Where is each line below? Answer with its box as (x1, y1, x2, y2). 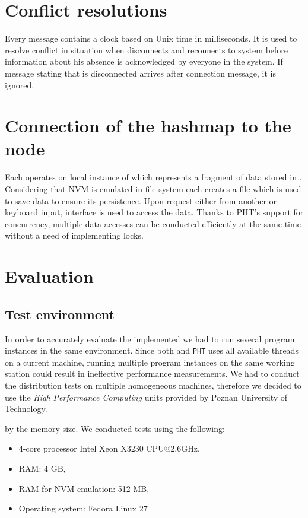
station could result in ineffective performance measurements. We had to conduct (5, 367, 300, 380)
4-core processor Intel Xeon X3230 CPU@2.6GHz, (18, 442, 200, 455)
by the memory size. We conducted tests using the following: (5, 422, 225, 434)
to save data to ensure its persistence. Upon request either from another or (5, 194, 277, 206)
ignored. (5, 78, 34, 91)
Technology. (5, 402, 47, 415)
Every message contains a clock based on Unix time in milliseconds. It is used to (5, 32, 297, 45)
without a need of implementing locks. (5, 229, 144, 241)
